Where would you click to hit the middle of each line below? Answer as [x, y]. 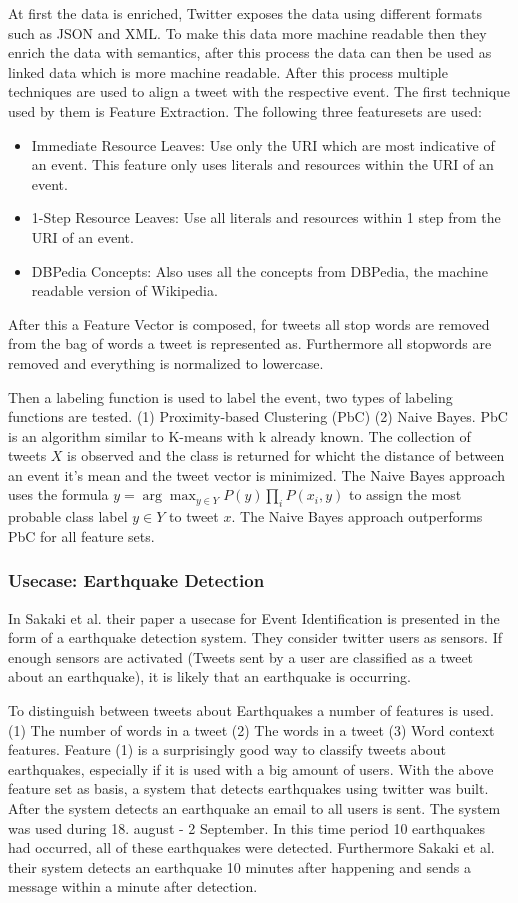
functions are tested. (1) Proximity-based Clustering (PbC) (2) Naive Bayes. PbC [258, 416]
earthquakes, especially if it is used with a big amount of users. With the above [251, 768]
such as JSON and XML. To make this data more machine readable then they [247, 32]
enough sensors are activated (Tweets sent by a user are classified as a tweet [241, 656]
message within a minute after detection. [133, 886]
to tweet [194, 516]
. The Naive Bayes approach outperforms [357, 516]
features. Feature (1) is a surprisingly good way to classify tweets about [227, 749]
